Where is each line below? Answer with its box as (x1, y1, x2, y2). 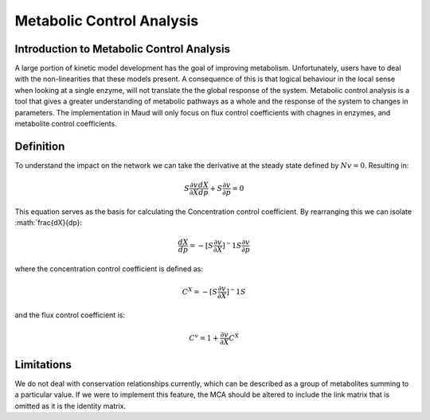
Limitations (14, 358, 72, 371)
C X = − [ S (182, 286, 218, 296)
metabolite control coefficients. (14, 119, 117, 129)
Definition (14, 139, 65, 153)
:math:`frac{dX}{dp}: (14, 218, 83, 227)
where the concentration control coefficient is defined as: (14, 264, 203, 274)
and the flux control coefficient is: (14, 310, 125, 320)
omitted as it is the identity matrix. (14, 401, 127, 410)
